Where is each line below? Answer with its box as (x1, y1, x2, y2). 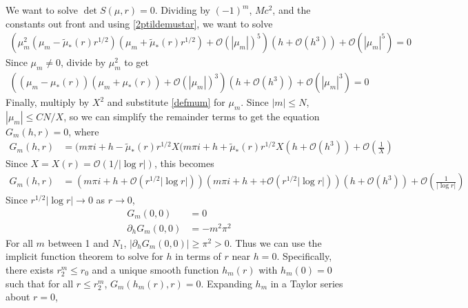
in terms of (175, 249, 221, 263)
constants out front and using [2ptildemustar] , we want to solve (6, 16, 273, 30)
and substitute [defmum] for (107, 95, 225, 109)
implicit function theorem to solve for (6, 249, 163, 263)
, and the (272, 3, 311, 16)
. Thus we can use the (229, 235, 322, 250)
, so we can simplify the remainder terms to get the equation (63, 109, 320, 123)
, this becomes (154, 156, 214, 170)
